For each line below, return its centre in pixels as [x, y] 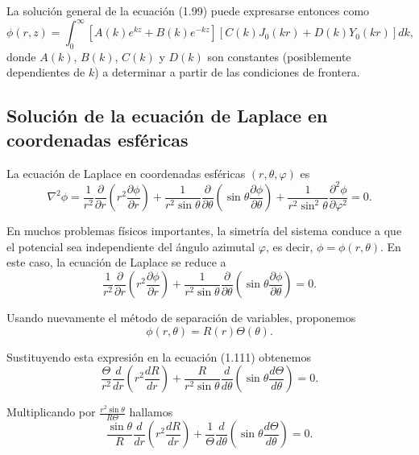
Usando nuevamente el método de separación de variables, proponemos [181, 318]
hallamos [151, 412]
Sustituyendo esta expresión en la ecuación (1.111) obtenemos [159, 356]
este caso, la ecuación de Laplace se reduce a [116, 262]
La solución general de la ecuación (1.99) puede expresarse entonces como [188, 10]
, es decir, [289, 246]
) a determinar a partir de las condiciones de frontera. [227, 72]
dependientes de [46, 72]
